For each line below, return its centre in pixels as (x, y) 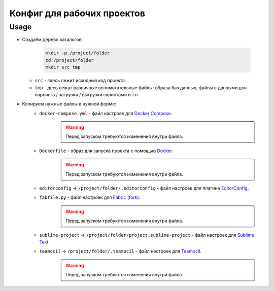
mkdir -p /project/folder (78, 53)
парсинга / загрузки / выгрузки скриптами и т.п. (87, 94)
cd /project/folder (70, 60)
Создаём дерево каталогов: (53, 40)
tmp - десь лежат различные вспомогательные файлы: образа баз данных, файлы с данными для (141, 87)
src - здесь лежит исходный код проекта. (80, 81)
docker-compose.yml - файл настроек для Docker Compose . (106, 113)
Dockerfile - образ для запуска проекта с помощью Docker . (106, 151)
